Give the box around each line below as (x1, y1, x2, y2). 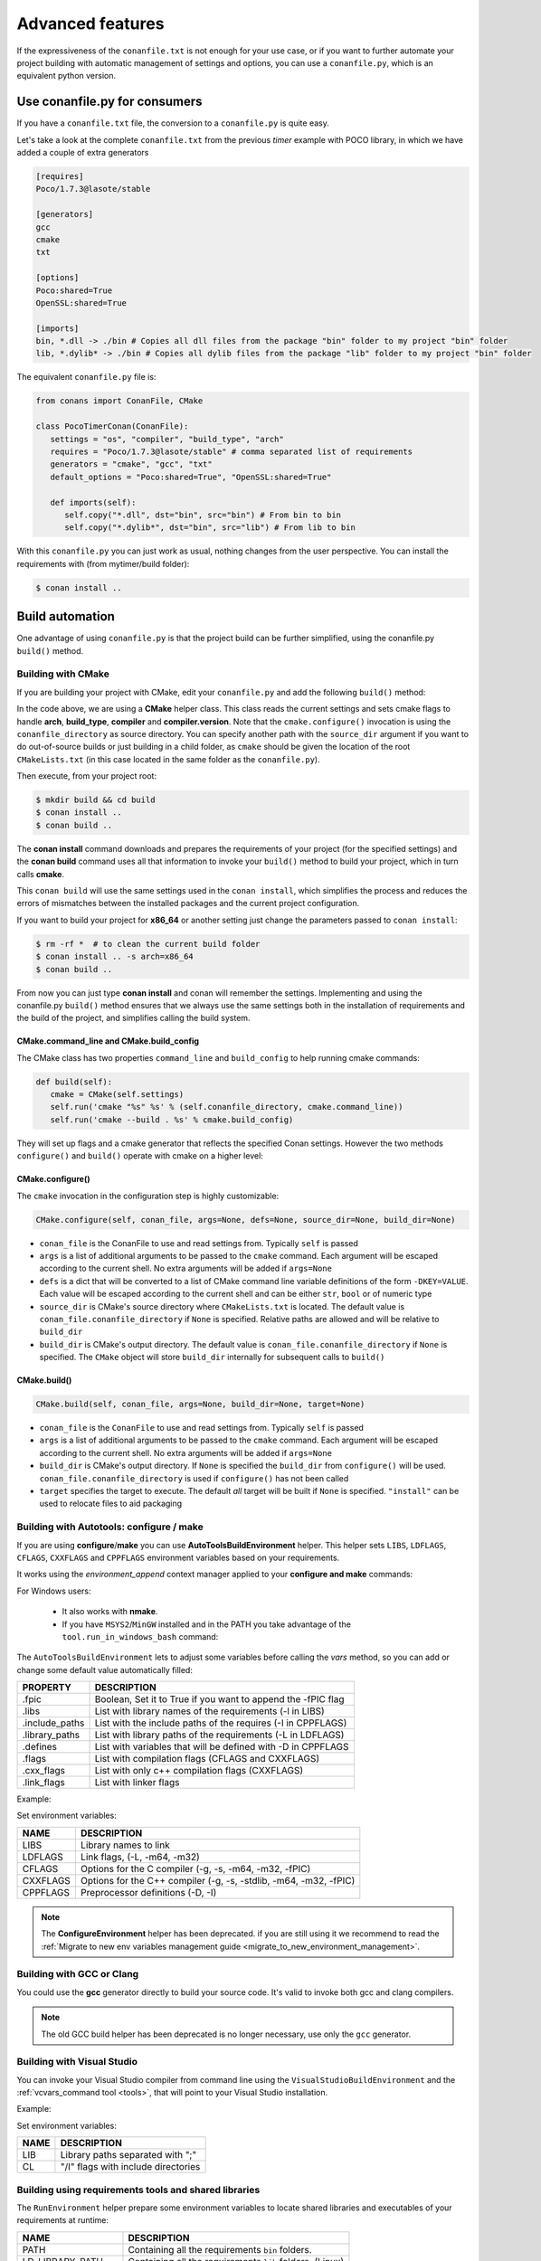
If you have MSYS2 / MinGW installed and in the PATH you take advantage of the (62, 1619, 352, 1630)
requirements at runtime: (16, 2215, 109, 2226)
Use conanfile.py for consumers (16, 94, 203, 109)
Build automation (16, 609, 115, 624)
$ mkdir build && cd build (35, 795, 156, 805)
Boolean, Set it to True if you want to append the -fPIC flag (94, 1693, 345, 1706)
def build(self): (35, 1076, 113, 1087)
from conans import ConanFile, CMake (35, 396, 204, 406)
